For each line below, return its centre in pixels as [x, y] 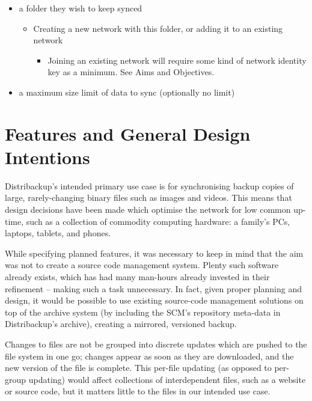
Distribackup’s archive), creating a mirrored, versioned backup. [121, 324]
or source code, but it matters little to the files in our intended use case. [138, 391]
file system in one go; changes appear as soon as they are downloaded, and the [149, 356]
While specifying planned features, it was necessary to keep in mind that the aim [154, 253]
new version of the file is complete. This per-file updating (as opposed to [138, 368]
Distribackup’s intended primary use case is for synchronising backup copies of [149, 185]
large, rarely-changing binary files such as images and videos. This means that [148, 197]
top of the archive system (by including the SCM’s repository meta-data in [143, 312]
